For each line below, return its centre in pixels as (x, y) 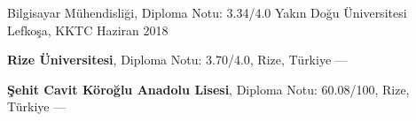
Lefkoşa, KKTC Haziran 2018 (88, 30)
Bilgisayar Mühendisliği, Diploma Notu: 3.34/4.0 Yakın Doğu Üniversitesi (207, 12)
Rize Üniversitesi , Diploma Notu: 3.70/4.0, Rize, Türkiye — (177, 60)
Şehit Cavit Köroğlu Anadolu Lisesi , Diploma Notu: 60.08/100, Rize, (208, 89)
